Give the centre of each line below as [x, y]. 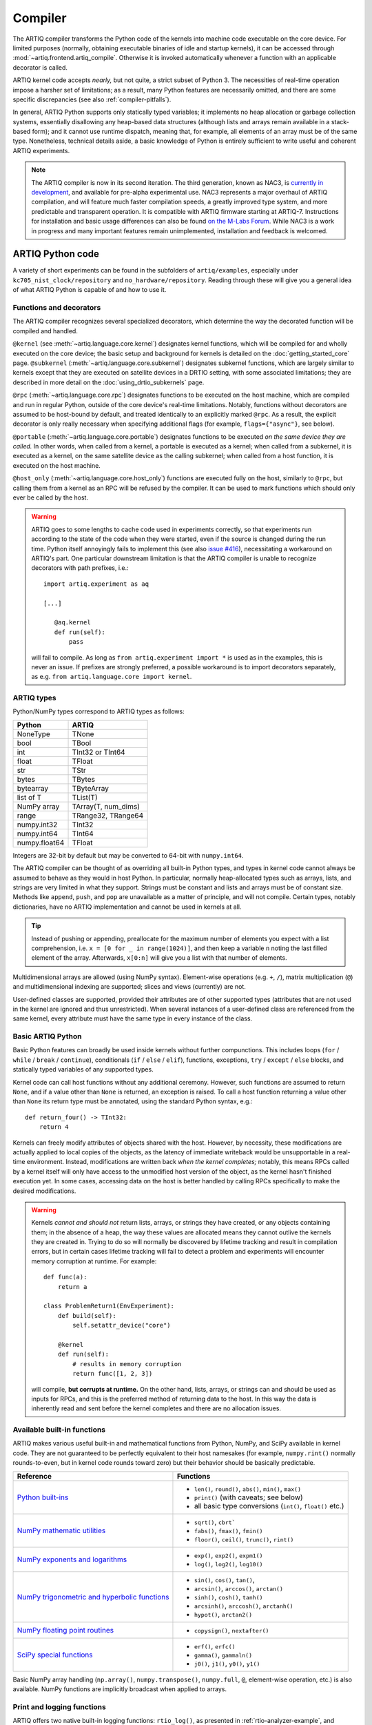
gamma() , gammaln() [223, 1655]
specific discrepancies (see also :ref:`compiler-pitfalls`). [92, 99]
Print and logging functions [59, 1706]
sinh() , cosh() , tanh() [228, 1597]
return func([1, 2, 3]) [113, 1374]
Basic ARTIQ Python [47, 1036]
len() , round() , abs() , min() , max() [247, 1488]
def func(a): [65, 1277]
